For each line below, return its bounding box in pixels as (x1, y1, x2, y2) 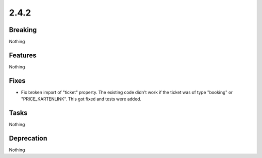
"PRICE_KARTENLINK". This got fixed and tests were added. (21, 96, 142, 102)
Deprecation (9, 134, 48, 142)
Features (9, 51, 36, 59)
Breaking (9, 26, 37, 34)
